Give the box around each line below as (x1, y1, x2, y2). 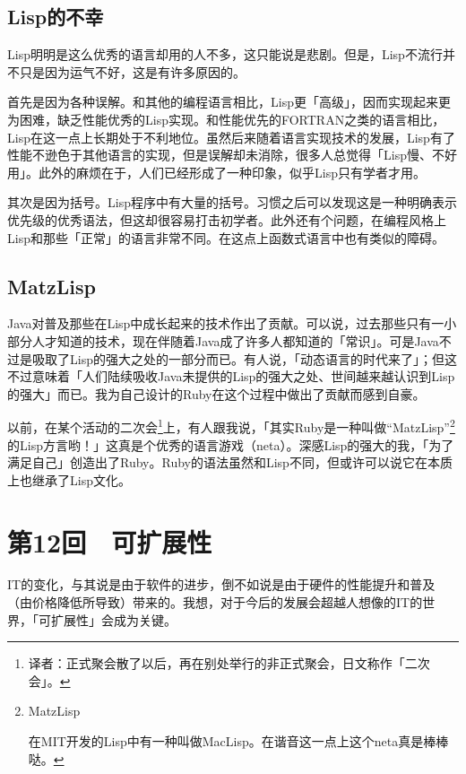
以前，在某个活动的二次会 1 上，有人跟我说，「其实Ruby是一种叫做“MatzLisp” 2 (7, 415, 455, 436)
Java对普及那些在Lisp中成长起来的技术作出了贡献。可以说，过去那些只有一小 (7, 314, 457, 333)
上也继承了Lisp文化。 (7, 470, 131, 489)
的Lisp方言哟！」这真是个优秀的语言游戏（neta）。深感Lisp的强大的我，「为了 (7, 435, 454, 454)
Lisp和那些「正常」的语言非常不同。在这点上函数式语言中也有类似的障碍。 (7, 228, 444, 247)
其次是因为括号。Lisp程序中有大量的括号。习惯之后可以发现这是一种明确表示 (7, 193, 457, 212)
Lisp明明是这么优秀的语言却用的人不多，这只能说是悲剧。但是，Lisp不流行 (7, 45, 443, 64)
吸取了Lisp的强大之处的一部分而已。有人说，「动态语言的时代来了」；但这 (31, 349, 457, 368)
